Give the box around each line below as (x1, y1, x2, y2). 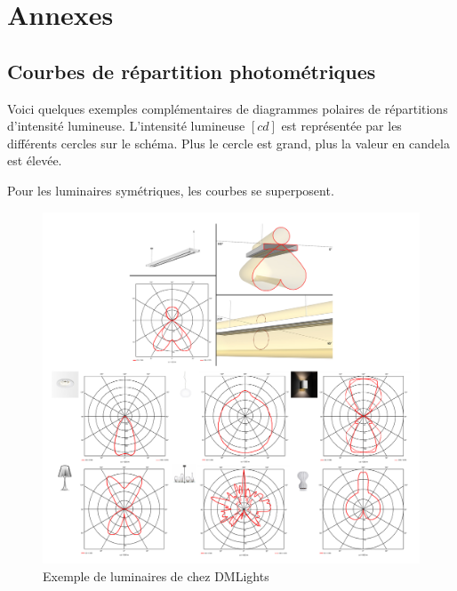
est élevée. (7, 151, 62, 170)
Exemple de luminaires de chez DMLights (43, 566, 269, 585)
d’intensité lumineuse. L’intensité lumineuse (7, 116, 245, 135)
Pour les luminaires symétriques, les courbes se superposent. (7, 180, 334, 199)
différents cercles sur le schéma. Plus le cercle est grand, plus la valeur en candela (7, 133, 450, 152)
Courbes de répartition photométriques (7, 57, 376, 84)
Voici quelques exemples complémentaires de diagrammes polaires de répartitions (7, 99, 448, 117)
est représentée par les (281, 116, 402, 135)
